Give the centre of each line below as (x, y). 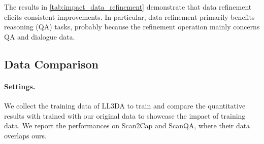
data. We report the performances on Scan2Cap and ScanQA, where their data (127, 125)
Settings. (20, 86)
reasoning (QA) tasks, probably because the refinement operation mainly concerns (132, 27)
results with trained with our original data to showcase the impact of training (125, 115)
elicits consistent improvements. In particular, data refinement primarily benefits (129, 16)
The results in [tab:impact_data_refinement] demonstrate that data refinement (128, 7)
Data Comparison (51, 64)
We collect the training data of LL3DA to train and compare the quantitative (125, 105)
